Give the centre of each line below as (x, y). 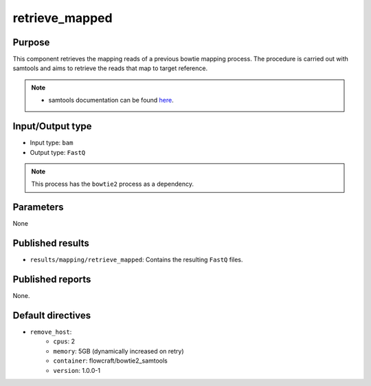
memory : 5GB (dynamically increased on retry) (119, 351)
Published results (51, 243)
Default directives (52, 315)
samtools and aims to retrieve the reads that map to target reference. (110, 68)
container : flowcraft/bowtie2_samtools (110, 361)
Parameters (38, 207)
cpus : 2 (64, 341)
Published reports (52, 279)
